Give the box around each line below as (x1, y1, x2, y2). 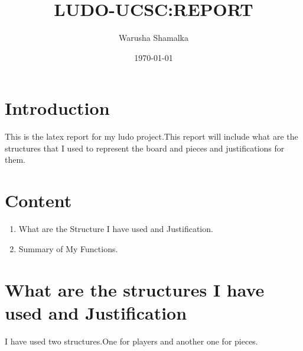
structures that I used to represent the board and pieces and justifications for (5, 141, 285, 154)
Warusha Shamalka (119, 31, 188, 44)
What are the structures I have (5, 277, 265, 301)
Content (5, 188, 72, 212)
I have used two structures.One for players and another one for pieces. (5, 334, 258, 347)
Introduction (5, 96, 110, 120)
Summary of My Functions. (18, 242, 118, 255)
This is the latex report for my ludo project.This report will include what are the (5, 130, 298, 143)
